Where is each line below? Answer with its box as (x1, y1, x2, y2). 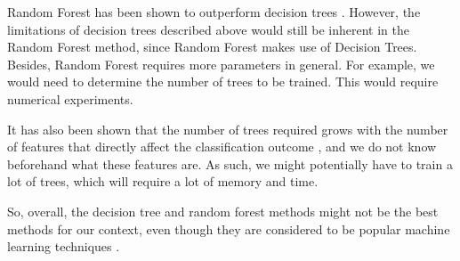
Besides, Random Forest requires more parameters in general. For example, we (7, 54, 435, 73)
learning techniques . (7, 237, 120, 256)
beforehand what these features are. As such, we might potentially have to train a (7, 154, 453, 173)
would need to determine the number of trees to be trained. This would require (7, 72, 439, 91)
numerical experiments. (7, 89, 133, 108)
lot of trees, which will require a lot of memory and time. (7, 172, 319, 191)
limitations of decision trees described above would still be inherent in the (7, 20, 410, 38)
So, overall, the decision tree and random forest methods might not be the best (7, 201, 439, 220)
